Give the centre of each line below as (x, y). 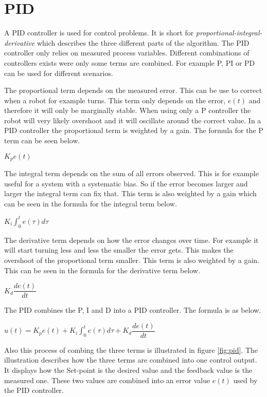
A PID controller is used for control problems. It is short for (99, 33)
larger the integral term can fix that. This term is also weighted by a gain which (130, 193)
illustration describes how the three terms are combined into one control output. (131, 360)
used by (245, 380)
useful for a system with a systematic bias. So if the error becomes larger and (126, 183)
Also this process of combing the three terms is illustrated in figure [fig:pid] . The (131, 349)
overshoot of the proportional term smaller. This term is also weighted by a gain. (132, 260)
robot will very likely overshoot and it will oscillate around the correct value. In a (133, 120)
